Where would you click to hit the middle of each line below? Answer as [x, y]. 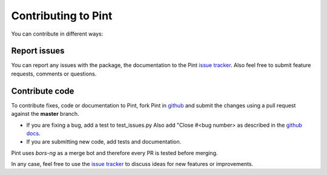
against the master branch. [45, 114]
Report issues [38, 51]
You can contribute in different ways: [57, 34]
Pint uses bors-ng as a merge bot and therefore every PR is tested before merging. [114, 153]
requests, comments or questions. [54, 74]
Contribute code [43, 91]
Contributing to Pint [62, 16]
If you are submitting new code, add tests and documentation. [104, 142]
